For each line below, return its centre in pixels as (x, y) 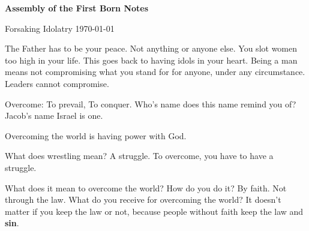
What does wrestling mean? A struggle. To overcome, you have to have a (139, 156)
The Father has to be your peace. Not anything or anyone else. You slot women (151, 48)
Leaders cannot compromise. (57, 83)
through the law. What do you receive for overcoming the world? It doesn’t (143, 199)
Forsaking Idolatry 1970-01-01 (60, 28)
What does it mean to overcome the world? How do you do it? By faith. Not (146, 187)
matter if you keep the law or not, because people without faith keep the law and (154, 211)
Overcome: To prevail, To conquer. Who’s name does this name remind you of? (151, 103)
